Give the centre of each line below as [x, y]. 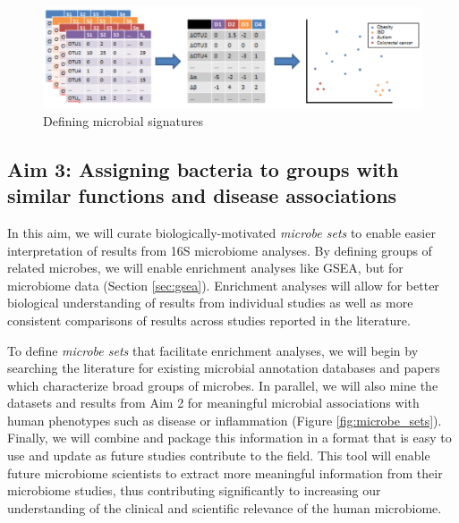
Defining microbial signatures [123, 120]
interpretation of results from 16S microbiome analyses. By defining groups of [220, 250]
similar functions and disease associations [202, 195]
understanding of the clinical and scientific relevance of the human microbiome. [225, 507]
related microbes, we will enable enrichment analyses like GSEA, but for [205, 268]
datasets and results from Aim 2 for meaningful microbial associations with [213, 403]
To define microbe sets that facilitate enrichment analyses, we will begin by [213, 350]
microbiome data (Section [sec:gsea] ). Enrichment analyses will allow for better [223, 285]
